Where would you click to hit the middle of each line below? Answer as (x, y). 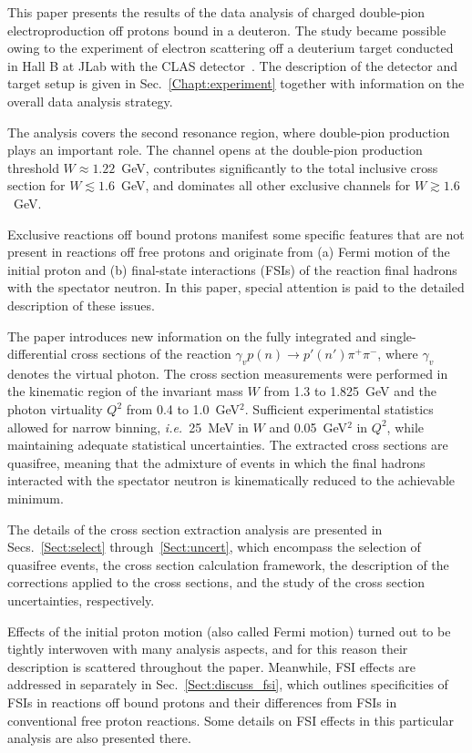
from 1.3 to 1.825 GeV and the (350, 391)
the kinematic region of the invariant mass (125, 391)
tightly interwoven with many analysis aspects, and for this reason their (208, 649)
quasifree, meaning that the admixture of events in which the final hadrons (216, 462)
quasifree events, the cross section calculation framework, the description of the (228, 564)
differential (37, 354)
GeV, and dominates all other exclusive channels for (266, 185)
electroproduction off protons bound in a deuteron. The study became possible (227, 30)
